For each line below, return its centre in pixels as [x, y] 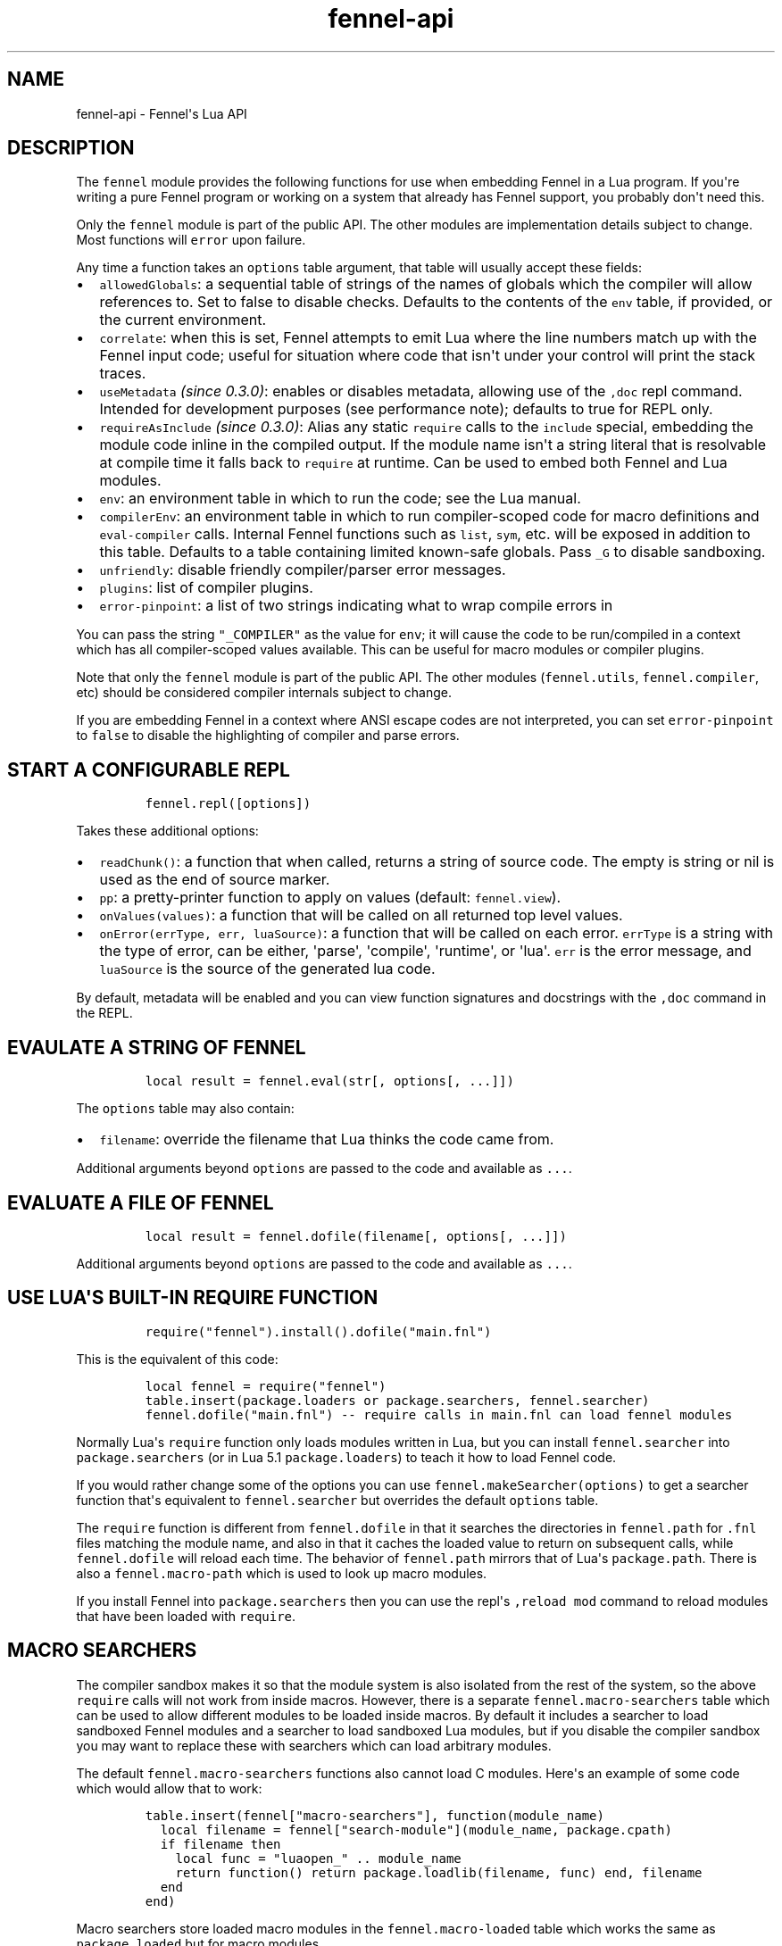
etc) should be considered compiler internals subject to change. [264, 693]
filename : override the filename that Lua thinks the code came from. [327, 1139]
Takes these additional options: [167, 831]
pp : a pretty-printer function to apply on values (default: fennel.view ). [330, 898]
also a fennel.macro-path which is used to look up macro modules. [282, 1573]
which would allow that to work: [169, 1788]
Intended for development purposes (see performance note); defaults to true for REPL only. [406, 409]
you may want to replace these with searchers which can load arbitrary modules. [314, 1745]
